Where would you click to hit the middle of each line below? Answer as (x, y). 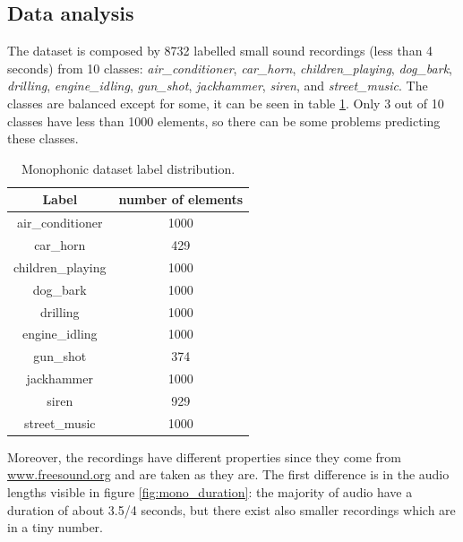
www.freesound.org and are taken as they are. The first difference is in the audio (228, 474)
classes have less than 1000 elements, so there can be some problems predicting (224, 120)
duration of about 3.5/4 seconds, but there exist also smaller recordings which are (231, 509)
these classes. (43, 138)
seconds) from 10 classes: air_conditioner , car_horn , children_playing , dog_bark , (230, 68)
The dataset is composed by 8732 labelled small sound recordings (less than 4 (220, 51)
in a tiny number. (56, 527)
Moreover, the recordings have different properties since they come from (204, 456)
